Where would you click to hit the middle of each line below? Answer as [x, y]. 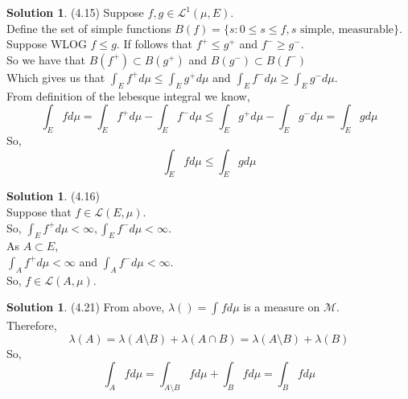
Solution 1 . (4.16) [53, 196]
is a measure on [282, 307]
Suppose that [39, 211]
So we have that [46, 59]
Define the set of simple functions [89, 28]
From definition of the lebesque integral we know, [128, 95]
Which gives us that [56, 77]
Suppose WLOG [47, 44]
